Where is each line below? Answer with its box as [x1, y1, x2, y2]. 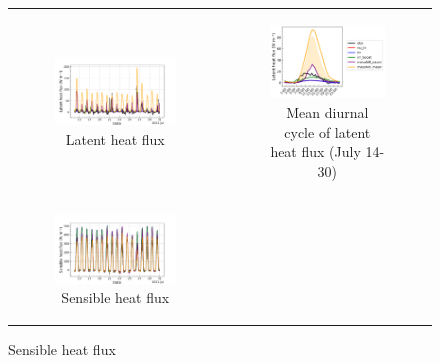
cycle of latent [284, 121, 371, 142]
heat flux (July [270, 141, 361, 162]
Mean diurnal [286, 102, 369, 123]
